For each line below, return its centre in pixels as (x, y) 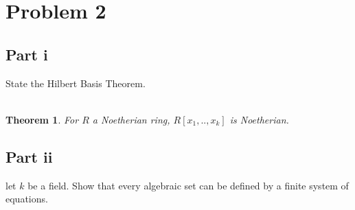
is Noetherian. (259, 119)
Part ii (29, 156)
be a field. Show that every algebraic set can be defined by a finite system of (188, 185)
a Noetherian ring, (131, 119)
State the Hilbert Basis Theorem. (76, 83)
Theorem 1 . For (42, 119)
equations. (27, 199)
